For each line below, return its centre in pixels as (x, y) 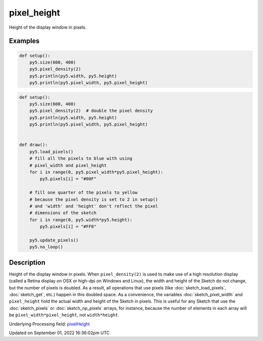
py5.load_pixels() (51, 152)
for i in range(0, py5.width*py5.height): (81, 220)
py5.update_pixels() (54, 240)
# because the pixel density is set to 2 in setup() (94, 199)
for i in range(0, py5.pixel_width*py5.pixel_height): (96, 172)
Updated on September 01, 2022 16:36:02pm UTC (59, 333)
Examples (24, 41)
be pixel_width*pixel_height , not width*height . (64, 315)
